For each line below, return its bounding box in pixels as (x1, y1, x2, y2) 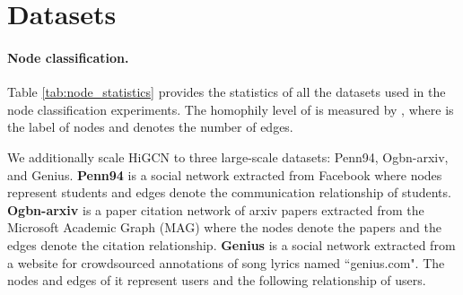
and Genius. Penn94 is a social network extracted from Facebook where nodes (7, 165, 442, 184)
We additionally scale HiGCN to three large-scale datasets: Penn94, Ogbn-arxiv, (7, 147, 449, 166)
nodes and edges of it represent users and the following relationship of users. (7, 271, 426, 290)
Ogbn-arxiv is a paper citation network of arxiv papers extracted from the (7, 200, 424, 219)
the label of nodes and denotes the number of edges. (7, 117, 293, 136)
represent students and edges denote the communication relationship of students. (7, 183, 451, 202)
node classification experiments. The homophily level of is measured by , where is (7, 100, 454, 118)
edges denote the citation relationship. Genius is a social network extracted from (7, 235, 456, 254)
